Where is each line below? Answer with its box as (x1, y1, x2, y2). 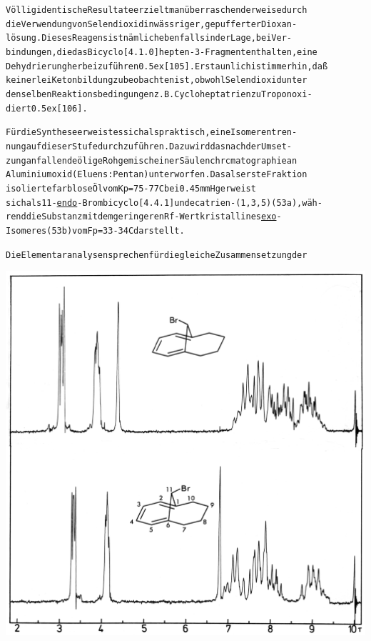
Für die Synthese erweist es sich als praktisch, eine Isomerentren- (6, 127, 298, 138)
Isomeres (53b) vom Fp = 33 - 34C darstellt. (6, 225, 185, 236)
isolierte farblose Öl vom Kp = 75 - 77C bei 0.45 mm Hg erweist (6, 183, 256, 194)
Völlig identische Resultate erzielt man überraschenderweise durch (6, 5, 308, 15)
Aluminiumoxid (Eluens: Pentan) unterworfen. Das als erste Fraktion (6, 169, 308, 180)
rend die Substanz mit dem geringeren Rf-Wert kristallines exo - (6, 212, 282, 222)
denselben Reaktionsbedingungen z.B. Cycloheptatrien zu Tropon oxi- (6, 89, 312, 99)
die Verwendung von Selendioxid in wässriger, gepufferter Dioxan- (6, 19, 298, 29)
